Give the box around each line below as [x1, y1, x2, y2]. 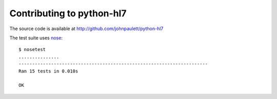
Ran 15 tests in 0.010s [18, 68, 78, 74]
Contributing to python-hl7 [9, 8, 127, 19]
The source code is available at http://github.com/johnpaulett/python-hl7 [9, 26, 164, 32]
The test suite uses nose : [9, 35, 63, 41]
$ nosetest [18, 46, 46, 53]
